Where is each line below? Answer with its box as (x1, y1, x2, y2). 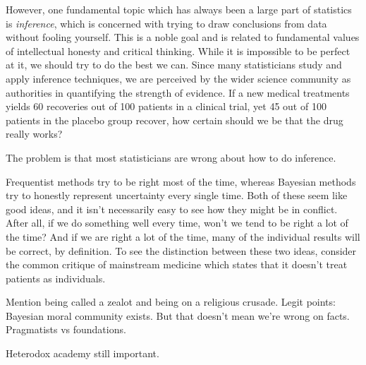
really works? (6, 126, 63, 141)
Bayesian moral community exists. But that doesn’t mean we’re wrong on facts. (6, 308, 350, 323)
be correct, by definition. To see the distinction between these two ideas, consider (6, 243, 357, 258)
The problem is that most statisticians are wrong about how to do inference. (6, 150, 336, 164)
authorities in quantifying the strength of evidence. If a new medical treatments (6, 85, 350, 100)
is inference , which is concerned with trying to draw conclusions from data (6, 16, 327, 30)
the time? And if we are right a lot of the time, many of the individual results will (6, 229, 360, 244)
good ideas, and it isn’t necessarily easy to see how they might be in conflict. (6, 201, 338, 216)
